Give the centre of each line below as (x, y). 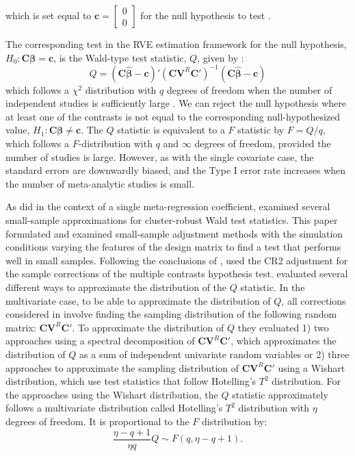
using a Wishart (312, 367)
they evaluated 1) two (283, 327)
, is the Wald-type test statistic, (120, 57)
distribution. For (306, 381)
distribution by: (234, 421)
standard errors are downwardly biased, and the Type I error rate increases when (176, 170)
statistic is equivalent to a (171, 130)
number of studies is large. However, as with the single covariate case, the (160, 156)
